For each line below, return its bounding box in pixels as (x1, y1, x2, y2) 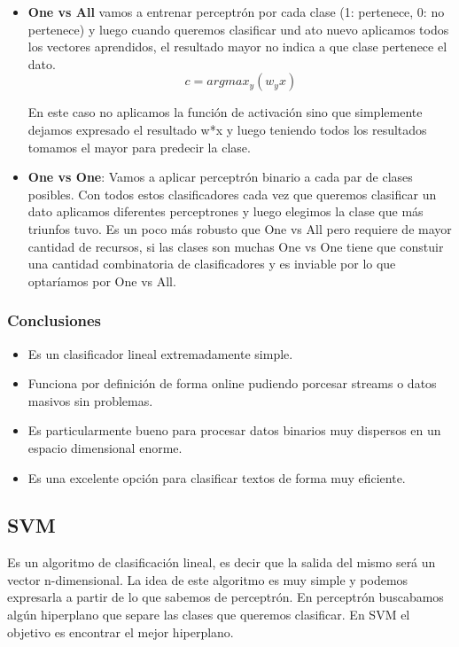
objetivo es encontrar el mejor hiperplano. (7, 622, 234, 641)
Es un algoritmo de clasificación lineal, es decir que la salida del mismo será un (7, 553, 436, 572)
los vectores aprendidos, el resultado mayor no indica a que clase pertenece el (27, 37, 447, 56)
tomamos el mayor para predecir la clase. (27, 137, 251, 156)
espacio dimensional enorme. (27, 438, 183, 456)
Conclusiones (7, 309, 102, 331)
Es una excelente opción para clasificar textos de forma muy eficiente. (27, 468, 406, 487)
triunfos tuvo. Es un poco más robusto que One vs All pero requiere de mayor (27, 219, 452, 238)
